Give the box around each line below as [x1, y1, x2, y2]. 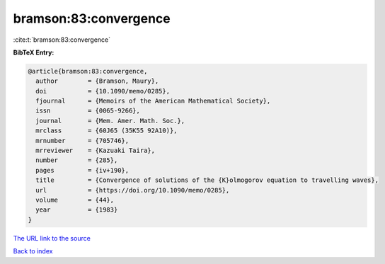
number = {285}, [35, 156, 118, 164]
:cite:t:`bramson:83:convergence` [13, 35, 111, 44]
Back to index [13, 247, 53, 256]
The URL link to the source [13, 234, 91, 242]
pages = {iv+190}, [35, 166, 130, 174]
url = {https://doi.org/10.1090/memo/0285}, [35, 186, 230, 194]
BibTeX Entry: [13, 48, 54, 57]
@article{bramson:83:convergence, [28, 67, 148, 75]
